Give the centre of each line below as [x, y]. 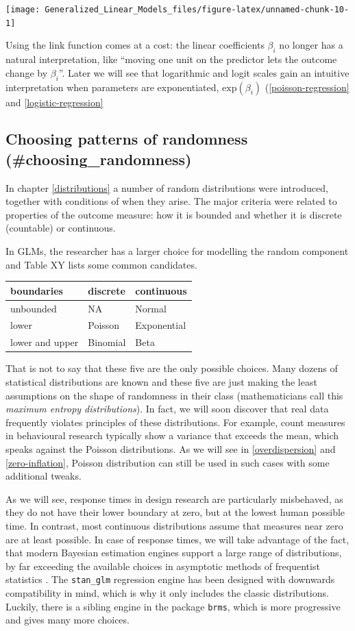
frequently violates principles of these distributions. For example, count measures [175, 422]
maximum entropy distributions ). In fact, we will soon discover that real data [167, 409]
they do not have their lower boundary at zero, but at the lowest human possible [175, 512]
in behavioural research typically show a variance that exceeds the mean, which [172, 435]
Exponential [161, 325]
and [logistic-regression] [54, 102]
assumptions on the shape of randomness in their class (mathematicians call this [174, 395]
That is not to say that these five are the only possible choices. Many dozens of [172, 368]
